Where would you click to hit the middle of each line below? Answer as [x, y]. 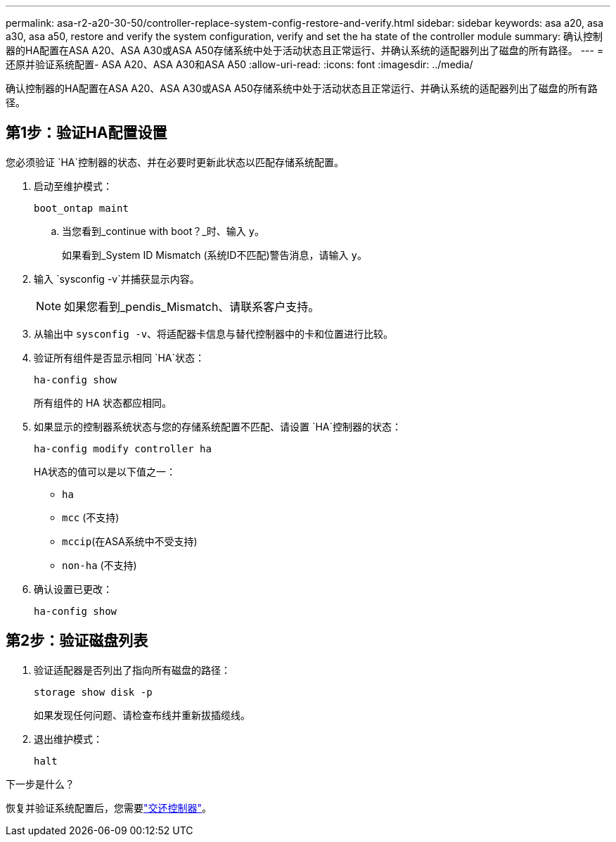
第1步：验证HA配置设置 [86, 133]
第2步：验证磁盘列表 [77, 641]
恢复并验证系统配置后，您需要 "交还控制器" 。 [109, 808]
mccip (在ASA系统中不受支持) [130, 541]
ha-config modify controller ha [123, 448]
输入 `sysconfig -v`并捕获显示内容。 [117, 279]
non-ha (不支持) [100, 565]
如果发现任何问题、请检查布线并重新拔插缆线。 [142, 715]
